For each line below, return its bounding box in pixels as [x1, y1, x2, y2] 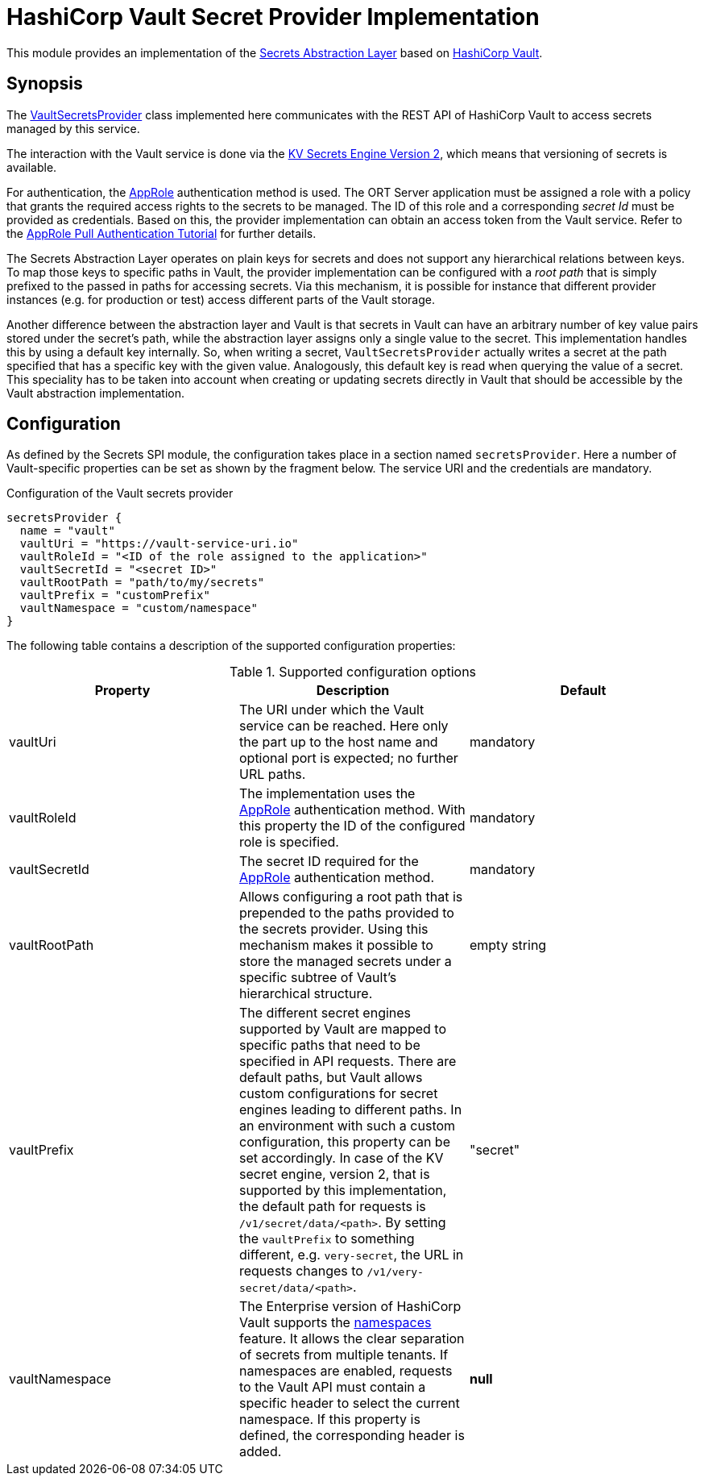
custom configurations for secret [238, 1085, 438, 1102]
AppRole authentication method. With [238, 801, 466, 818]
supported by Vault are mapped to [238, 1021, 447, 1038]
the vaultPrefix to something [238, 1230, 415, 1247]
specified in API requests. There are [238, 1053, 457, 1070]
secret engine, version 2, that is [238, 1166, 430, 1183]
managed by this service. [6, 121, 140, 135]
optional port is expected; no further [238, 750, 458, 767]
